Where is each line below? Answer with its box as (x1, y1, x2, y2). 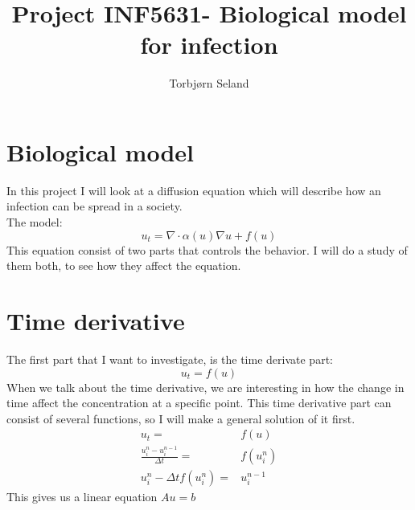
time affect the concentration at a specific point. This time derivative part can (6, 394, 392, 411)
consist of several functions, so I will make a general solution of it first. (6, 410, 355, 426)
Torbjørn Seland (169, 75, 249, 92)
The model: (6, 214, 63, 231)
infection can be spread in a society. (6, 198, 183, 214)
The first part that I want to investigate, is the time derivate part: (6, 350, 333, 367)
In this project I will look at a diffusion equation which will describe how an (6, 182, 381, 198)
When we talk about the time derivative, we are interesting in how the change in (6, 378, 405, 395)
